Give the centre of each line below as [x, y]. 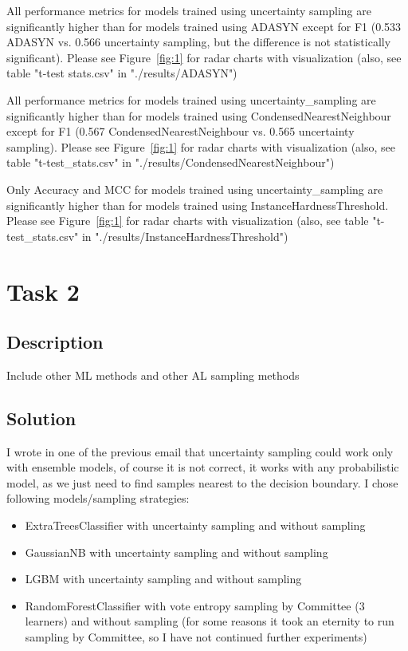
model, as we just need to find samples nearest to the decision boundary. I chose [202, 482]
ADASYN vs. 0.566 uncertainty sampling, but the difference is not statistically [199, 42]
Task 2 [43, 291]
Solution [41, 418]
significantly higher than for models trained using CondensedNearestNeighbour [199, 115]
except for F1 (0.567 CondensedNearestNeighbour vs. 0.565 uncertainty [180, 131]
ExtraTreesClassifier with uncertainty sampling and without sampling [195, 525]
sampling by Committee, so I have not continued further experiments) [196, 637]
